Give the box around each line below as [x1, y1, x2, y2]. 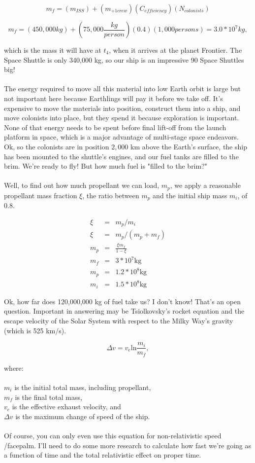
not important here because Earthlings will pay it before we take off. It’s [4, 93, 223, 103]
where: [4, 362, 24, 373]
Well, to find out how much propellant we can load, [4, 180, 159, 190]
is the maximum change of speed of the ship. [15, 411, 150, 421]
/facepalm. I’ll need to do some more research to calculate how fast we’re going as [4, 440, 252, 450]
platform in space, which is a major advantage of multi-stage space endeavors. [4, 132, 239, 142]
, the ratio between [82, 190, 139, 200]
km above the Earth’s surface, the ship [130, 141, 247, 151]
